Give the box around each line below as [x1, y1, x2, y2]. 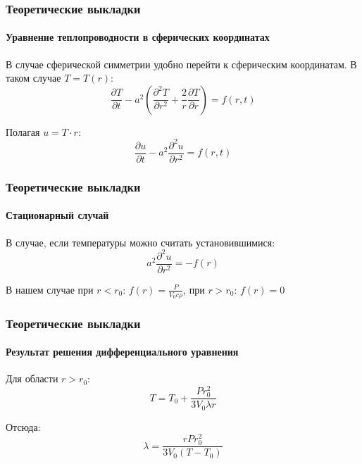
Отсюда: [6, 419, 41, 434]
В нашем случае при [6, 282, 94, 296]
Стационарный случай [6, 208, 109, 222]
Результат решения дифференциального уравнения [6, 344, 239, 359]
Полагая [6, 124, 40, 139]
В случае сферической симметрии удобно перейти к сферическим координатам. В [6, 56, 357, 71]
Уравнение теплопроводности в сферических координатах [6, 30, 270, 44]
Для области [6, 371, 58, 386]
